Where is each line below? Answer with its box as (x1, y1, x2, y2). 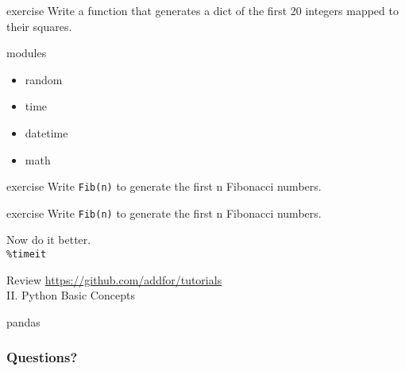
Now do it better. (6, 231, 91, 248)
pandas (6, 313, 40, 330)
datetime (25, 124, 68, 141)
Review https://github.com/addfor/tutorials (6, 271, 222, 288)
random (25, 71, 63, 87)
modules (6, 44, 47, 61)
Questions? (6, 347, 78, 367)
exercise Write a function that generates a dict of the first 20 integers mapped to (6, 2, 399, 18)
